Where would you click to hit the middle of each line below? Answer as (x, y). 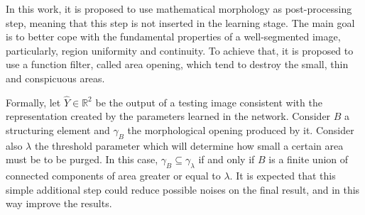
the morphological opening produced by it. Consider (241, 129)
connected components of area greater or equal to (113, 176)
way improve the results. (59, 203)
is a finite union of (309, 159)
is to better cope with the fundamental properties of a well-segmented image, (173, 37)
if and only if (227, 159)
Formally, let (33, 102)
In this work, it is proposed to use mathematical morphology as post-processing (179, 9)
